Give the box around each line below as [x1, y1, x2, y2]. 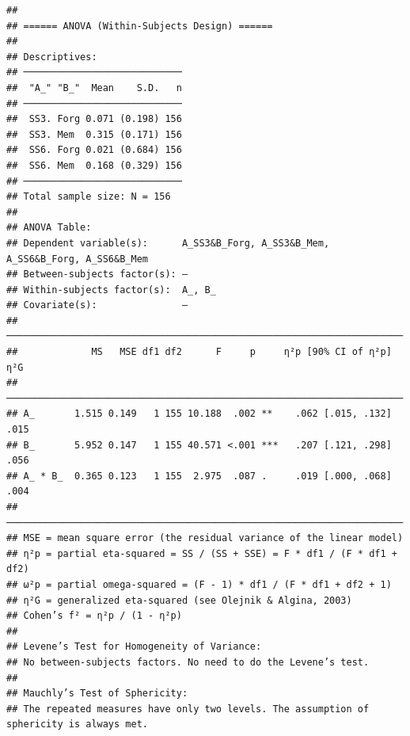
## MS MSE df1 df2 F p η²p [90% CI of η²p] [6, 346, 392, 358]
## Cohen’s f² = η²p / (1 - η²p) [6, 610, 182, 622]
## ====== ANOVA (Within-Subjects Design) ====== [6, 20, 273, 32]
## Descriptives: [6, 51, 97, 63]
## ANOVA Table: [6, 222, 92, 234]
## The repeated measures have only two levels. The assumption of [6, 703, 370, 715]
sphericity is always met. [6, 719, 148, 730]
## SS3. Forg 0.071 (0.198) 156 [6, 113, 182, 125]
